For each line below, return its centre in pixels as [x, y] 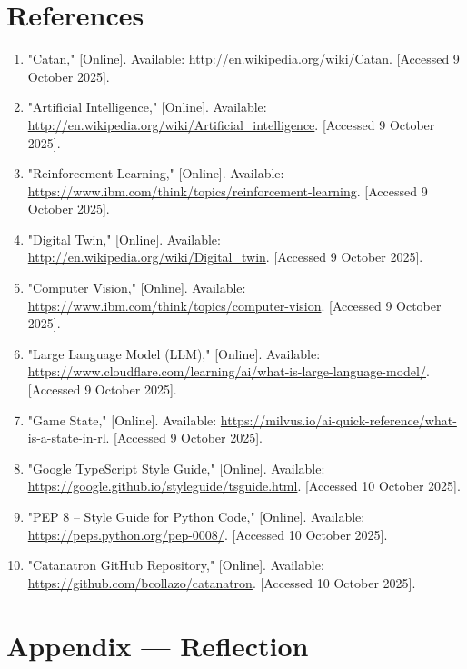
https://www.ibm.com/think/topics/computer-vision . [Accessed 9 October [234, 305]
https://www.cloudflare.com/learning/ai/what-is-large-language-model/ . [229, 371]
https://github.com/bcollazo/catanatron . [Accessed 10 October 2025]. [222, 582]
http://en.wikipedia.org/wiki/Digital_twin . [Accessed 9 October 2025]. [225, 257]
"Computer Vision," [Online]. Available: [137, 288]
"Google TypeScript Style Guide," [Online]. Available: [176, 468]
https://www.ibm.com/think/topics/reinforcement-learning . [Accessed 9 [228, 190]
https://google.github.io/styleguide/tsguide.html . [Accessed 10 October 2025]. [244, 486]
